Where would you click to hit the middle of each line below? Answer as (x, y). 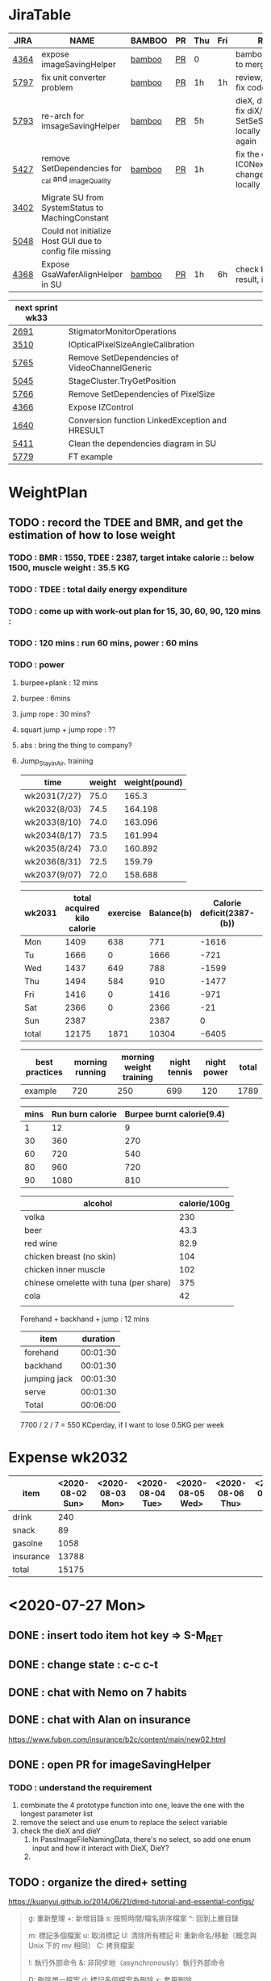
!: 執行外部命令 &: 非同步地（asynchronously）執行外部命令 (127, 1963)
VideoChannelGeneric (110, 368)
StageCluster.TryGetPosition (122, 381)
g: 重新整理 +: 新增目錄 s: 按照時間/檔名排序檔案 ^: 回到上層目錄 (133, 1918)
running (91, 1072)
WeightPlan (48, 492)
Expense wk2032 (68, 1458)
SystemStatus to (73, 208)
